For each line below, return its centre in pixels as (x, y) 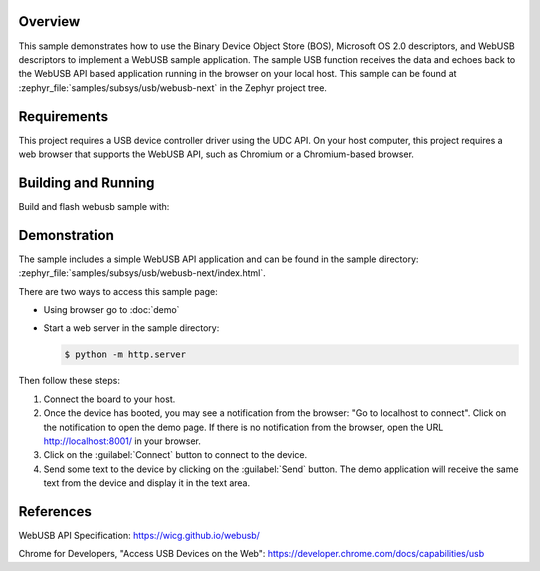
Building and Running (86, 182)
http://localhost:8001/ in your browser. (122, 441)
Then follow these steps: (69, 381)
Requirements (63, 116)
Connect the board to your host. (109, 399)
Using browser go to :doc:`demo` (111, 309)
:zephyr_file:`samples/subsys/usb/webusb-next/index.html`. (142, 273)
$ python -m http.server (125, 354)
